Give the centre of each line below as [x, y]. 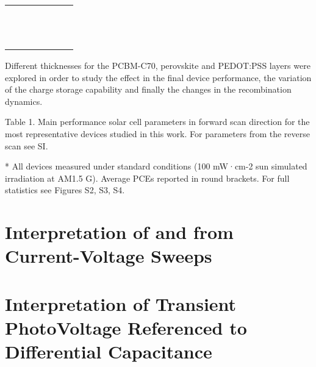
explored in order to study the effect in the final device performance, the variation [158, 77]
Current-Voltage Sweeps [109, 256]
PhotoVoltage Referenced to [126, 327]
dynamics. [24, 101]
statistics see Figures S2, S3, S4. [65, 190]
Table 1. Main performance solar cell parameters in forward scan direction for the [157, 122]
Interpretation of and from [119, 232]
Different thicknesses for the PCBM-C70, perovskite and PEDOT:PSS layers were [158, 65]
